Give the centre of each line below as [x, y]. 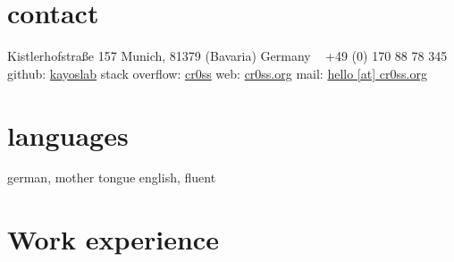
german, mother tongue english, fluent [112, 177]
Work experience [113, 239]
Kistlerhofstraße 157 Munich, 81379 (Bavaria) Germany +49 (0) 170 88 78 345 [227, 56]
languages [68, 135]
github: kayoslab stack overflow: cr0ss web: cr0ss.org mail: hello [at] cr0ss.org [217, 73]
